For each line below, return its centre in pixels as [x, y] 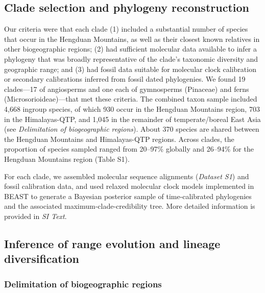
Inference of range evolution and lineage [112, 243]
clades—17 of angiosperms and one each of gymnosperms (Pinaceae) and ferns [127, 89]
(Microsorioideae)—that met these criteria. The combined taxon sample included [131, 99]
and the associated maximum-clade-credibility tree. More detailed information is [130, 206]
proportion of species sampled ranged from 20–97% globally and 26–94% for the [129, 149]
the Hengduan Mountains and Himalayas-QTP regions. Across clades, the [119, 139]
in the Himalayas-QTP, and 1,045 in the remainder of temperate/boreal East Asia [132, 119]
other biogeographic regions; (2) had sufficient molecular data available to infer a [131, 49]
